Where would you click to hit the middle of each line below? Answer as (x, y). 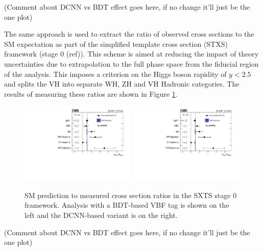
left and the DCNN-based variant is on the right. (101, 215)
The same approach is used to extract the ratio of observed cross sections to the (129, 34)
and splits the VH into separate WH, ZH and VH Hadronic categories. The (122, 84)
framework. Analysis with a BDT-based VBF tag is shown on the (127, 205)
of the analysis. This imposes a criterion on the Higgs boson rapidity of (115, 74)
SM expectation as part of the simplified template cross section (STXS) (116, 44)
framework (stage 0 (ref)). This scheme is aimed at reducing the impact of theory (131, 54)
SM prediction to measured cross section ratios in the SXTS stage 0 (131, 195)
